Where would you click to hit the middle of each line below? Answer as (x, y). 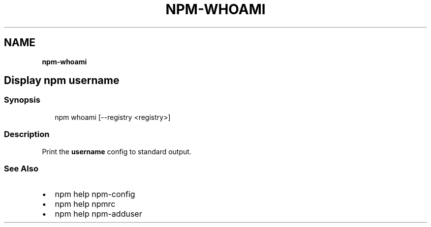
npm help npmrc (85, 204)
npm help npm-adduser (98, 214)
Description (27, 134)
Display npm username (62, 81)
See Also (21, 168)
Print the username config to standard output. (117, 151)
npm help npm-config (95, 194)
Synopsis (22, 100)
